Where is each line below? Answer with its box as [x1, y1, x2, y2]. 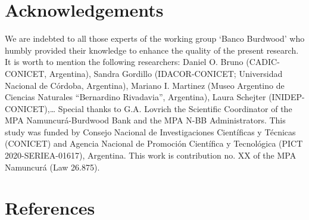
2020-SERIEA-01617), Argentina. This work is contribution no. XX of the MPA [5, 149, 296, 162]
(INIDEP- [269, 91, 305, 103]
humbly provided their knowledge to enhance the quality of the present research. [5, 44, 299, 56]
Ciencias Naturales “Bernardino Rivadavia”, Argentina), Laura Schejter [5, 91, 266, 103]
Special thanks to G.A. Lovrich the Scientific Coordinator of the [58, 102, 292, 114]
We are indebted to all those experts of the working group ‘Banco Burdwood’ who [5, 32, 305, 45]
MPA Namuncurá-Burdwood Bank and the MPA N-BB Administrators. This [5, 114, 286, 126]
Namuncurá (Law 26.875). [5, 160, 100, 173]
